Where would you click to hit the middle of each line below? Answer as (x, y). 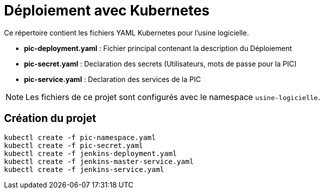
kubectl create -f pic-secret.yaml (74, 145)
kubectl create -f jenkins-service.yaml (84, 169)
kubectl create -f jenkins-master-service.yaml (99, 161)
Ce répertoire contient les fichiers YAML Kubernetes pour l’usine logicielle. (126, 32)
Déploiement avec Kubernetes (107, 10)
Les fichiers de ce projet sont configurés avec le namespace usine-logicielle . (173, 97)
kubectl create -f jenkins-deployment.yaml (90, 153)
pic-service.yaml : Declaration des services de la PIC (112, 79)
